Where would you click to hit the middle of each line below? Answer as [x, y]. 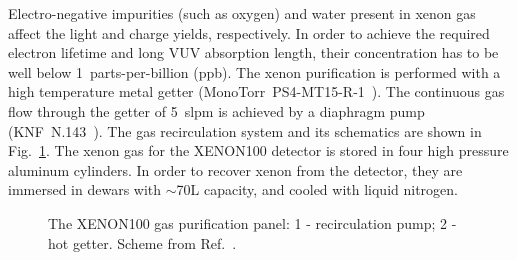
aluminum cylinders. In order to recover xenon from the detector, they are [235, 169]
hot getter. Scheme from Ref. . [142, 242]
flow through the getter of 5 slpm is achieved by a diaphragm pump [216, 110]
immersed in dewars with [85, 189]
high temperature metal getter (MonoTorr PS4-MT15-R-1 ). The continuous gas [256, 91]
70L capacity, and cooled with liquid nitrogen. [317, 189]
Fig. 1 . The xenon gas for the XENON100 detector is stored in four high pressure [258, 150]
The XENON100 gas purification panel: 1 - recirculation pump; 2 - [252, 222]
